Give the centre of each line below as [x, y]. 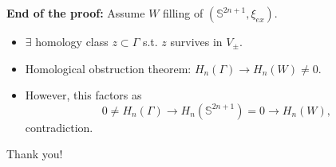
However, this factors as [83, 95]
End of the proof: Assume [76, 13]
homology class [72, 41]
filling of [183, 13]
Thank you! [35, 154]
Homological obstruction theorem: [108, 68]
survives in [196, 41]
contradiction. [59, 127]
